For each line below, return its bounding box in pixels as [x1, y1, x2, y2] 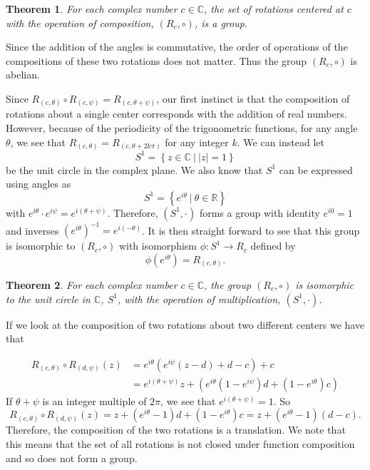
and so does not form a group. [6, 450, 138, 465]
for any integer [165, 134, 229, 149]
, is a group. [194, 15, 248, 30]
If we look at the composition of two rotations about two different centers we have [6, 317, 365, 332]
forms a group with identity [199, 205, 320, 220]
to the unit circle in [6, 291, 91, 306]
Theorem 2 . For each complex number [6, 277, 178, 292]
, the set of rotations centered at [204, 1, 344, 16]
